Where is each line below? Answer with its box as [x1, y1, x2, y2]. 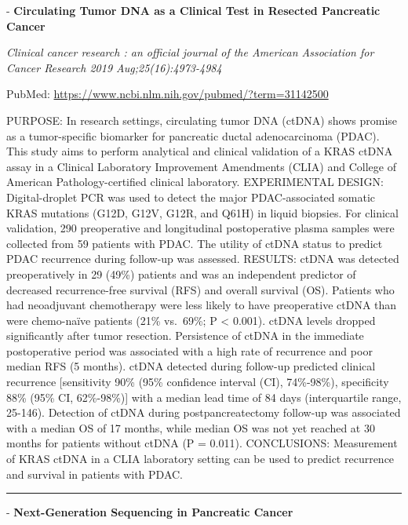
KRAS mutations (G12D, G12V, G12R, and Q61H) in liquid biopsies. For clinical [6, 204, 399, 221]
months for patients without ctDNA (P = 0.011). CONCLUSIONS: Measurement [6, 435, 398, 451]
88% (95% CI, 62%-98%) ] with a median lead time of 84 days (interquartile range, [6, 388, 402, 405]
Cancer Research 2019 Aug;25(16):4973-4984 [6, 59, 222, 75]
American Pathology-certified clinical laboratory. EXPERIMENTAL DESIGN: [6, 173, 384, 190]
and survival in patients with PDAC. [6, 465, 183, 482]
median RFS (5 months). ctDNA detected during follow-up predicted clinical [6, 358, 376, 374]
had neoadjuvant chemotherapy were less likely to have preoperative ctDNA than [6, 297, 397, 313]
